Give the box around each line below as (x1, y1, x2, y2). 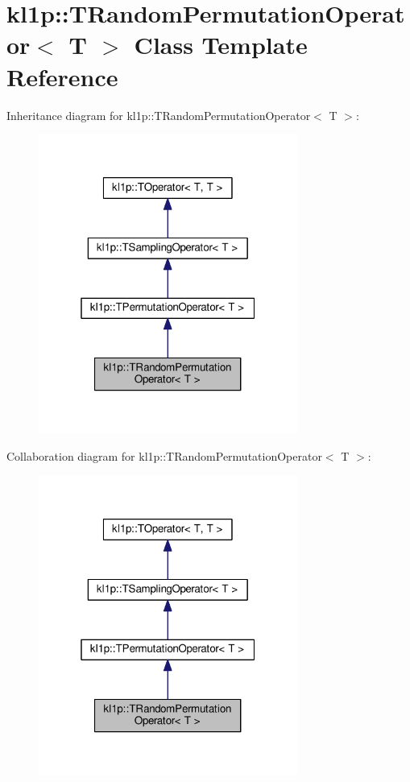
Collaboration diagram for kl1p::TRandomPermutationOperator (6, 448, 322, 465)
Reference (6, 60, 118, 93)
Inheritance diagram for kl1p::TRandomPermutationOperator (6, 106, 311, 123)
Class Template (134, 28, 308, 61)
